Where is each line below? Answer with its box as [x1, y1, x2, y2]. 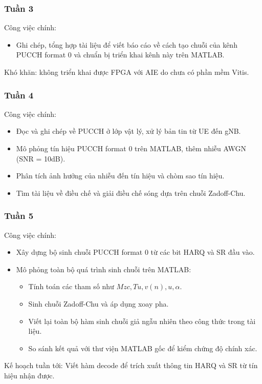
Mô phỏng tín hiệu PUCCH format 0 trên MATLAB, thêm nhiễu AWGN [16, 143, 246, 153]
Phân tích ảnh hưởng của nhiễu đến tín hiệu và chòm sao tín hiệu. [16, 170, 225, 181]
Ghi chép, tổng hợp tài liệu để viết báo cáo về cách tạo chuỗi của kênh [16, 39, 237, 50]
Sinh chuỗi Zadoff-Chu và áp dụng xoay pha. [28, 298, 169, 309]
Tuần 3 [4, 2, 34, 14]
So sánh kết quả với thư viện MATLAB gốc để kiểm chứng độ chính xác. [28, 342, 257, 353]
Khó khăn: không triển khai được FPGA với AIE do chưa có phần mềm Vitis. [4, 67, 249, 77]
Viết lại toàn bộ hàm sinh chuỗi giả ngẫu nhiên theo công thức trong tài [28, 315, 256, 326]
